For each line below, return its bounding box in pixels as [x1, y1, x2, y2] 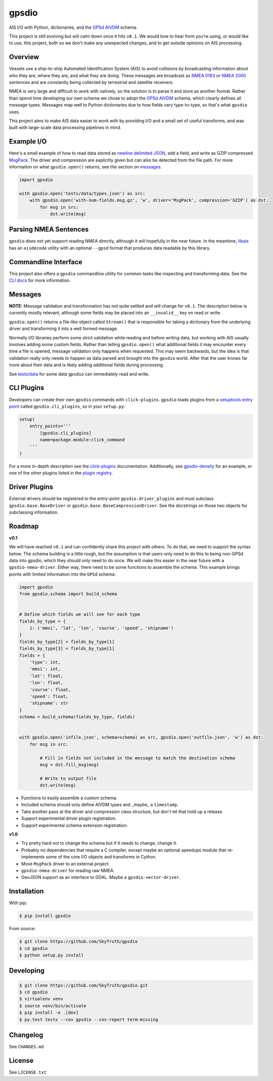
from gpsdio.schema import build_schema [19, 591, 117, 597]
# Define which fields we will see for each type [19, 612, 140, 617]
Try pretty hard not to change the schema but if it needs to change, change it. [21, 840, 177, 846]
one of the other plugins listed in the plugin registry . [9, 470, 113, 476]
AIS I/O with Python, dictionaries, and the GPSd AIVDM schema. [9, 24, 137, 30]
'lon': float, [29, 680, 63, 686]
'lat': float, [29, 673, 63, 679]
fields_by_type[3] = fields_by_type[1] [19, 646, 115, 651]
